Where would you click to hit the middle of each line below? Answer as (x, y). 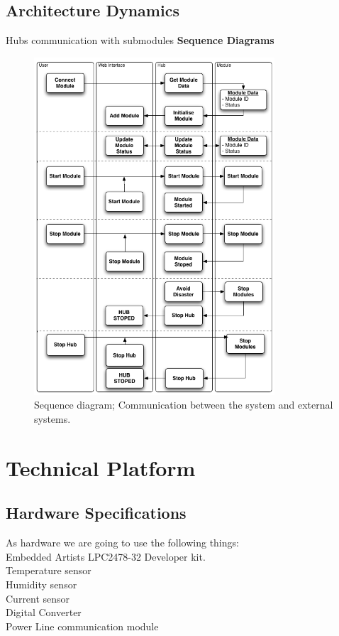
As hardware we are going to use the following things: (122, 543)
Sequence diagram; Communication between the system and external (184, 405)
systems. (52, 419)
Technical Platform (101, 467)
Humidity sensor (41, 584)
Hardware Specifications (96, 513)
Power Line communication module (82, 626)
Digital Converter (44, 612)
